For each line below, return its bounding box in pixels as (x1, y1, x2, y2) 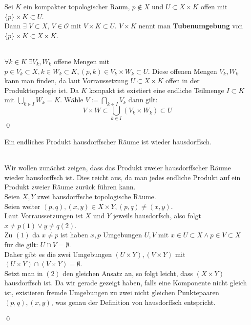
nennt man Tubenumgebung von (138, 21, 243, 31)
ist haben (60, 230, 88, 240)
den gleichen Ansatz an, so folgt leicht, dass (63, 268, 193, 278)
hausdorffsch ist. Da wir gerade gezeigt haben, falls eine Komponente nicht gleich (4, 278, 247, 288)
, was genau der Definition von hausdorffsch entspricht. (51, 297, 216, 307)
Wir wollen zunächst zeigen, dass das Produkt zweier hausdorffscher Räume (4, 162, 231, 173)
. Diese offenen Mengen (148, 66, 217, 76)
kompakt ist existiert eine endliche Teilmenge (89, 85, 224, 95)
